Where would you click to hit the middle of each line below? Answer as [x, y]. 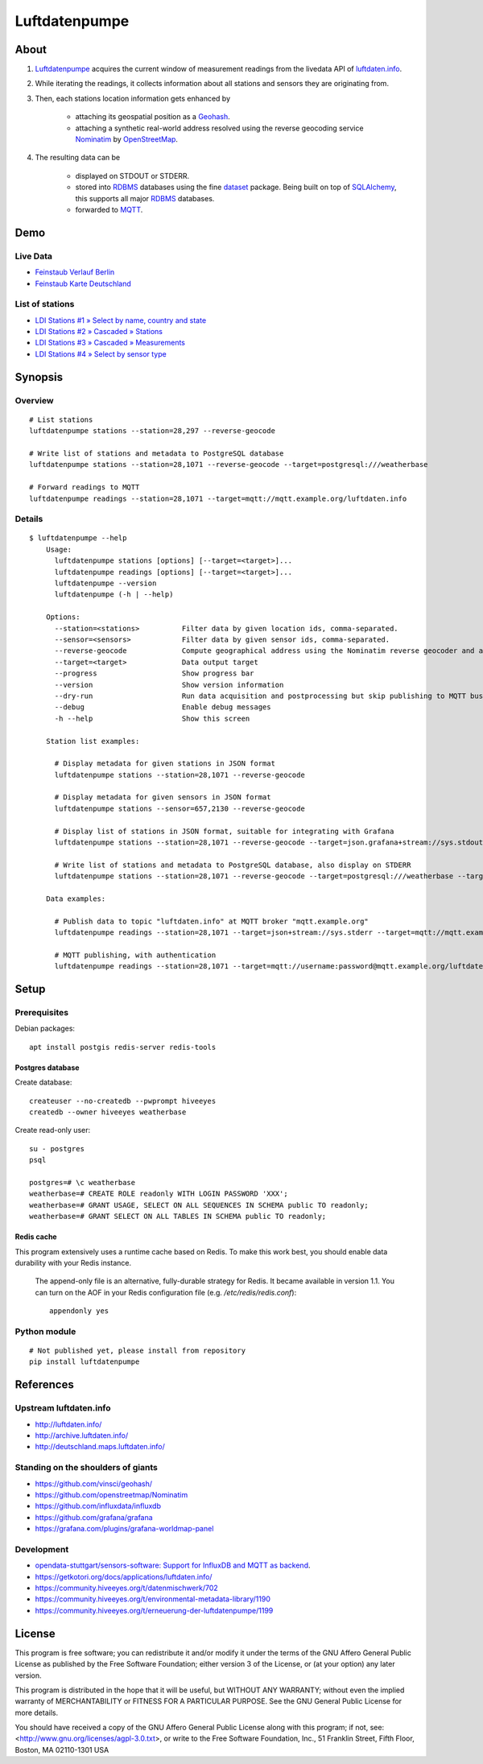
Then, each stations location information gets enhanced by [133, 98]
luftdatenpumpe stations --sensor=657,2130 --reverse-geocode [180, 808]
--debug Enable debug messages [163, 707]
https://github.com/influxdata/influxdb [98, 1506]
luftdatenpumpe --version [105, 583]
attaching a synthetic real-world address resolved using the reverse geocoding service [219, 128]
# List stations [61, 419]
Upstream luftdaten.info [63, 1408]
